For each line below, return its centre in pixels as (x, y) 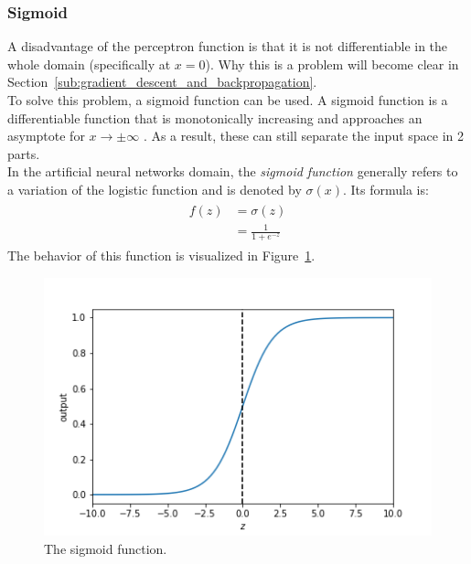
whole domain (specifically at (89, 64)
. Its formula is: (385, 189)
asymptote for (46, 136)
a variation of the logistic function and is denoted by (155, 189)
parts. (24, 153)
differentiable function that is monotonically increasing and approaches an (215, 117)
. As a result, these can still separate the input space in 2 (304, 136)
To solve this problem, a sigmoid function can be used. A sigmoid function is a (228, 100)
